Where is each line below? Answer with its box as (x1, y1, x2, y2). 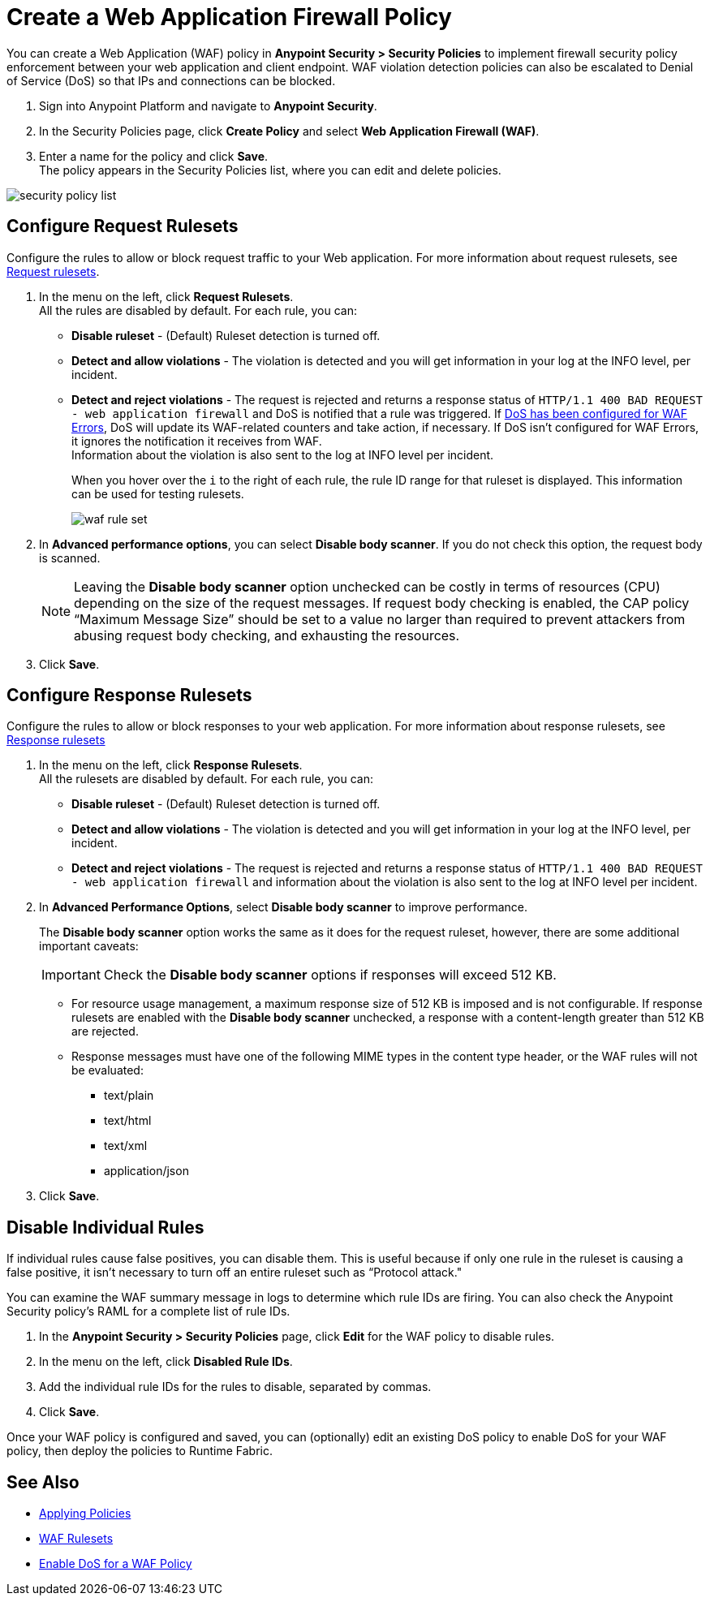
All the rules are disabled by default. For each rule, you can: (39, 303, 357, 317)
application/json (104, 1164, 189, 1178)
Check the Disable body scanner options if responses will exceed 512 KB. (103, 967, 557, 984)
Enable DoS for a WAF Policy (39, 1557, 192, 1571)
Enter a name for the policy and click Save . (39, 149, 269, 163)
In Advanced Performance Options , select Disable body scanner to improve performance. (39, 900, 527, 915)
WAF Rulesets (39, 1531, 114, 1546)
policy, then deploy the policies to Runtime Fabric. (6, 1444, 273, 1458)
